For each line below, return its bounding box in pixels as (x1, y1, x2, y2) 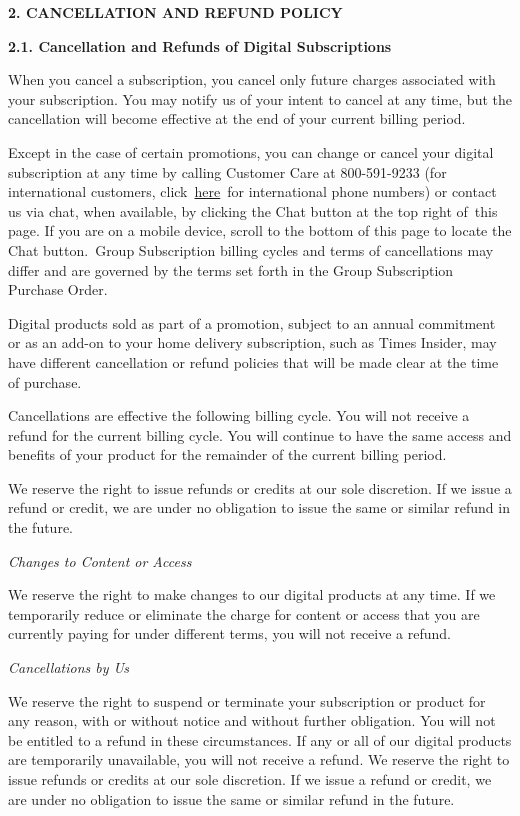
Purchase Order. (8, 279, 108, 300)
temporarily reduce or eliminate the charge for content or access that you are (8, 603, 480, 624)
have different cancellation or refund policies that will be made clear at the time (8, 351, 499, 372)
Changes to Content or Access (8, 550, 192, 571)
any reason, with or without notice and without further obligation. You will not (8, 710, 496, 731)
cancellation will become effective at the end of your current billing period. (8, 108, 466, 129)
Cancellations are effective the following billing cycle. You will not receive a (8, 405, 470, 426)
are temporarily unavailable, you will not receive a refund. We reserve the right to (8, 749, 510, 770)
